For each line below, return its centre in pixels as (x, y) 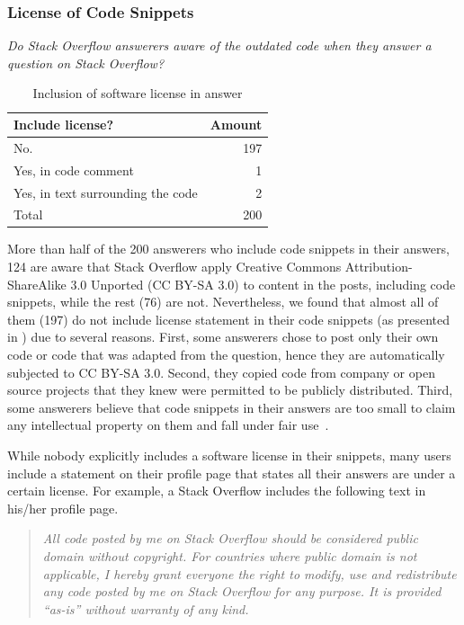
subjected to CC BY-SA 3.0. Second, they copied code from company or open (221, 372)
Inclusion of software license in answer (138, 93)
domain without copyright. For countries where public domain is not (230, 555)
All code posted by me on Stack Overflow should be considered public (230, 538)
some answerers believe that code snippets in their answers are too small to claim (232, 407)
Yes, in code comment (74, 170)
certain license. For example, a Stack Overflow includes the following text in (217, 491)
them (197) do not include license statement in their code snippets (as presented (229, 319)
